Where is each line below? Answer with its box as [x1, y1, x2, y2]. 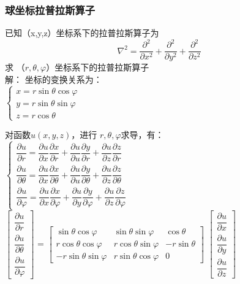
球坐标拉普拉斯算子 [5, 2, 96, 17]
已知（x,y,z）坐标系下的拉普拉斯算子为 [5, 26, 159, 39]
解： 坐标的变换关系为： [5, 72, 102, 85]
